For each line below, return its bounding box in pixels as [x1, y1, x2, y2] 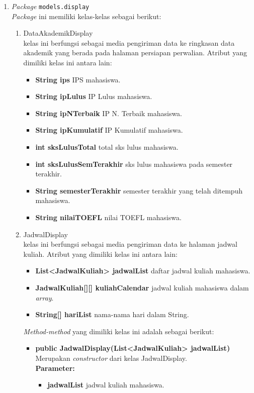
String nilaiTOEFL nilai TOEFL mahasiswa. [35, 212, 182, 222]
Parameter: [35, 362, 75, 373]
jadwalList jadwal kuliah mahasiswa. [47, 379, 164, 390]
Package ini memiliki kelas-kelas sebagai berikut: [11, 11, 161, 21]
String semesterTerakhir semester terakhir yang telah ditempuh [35, 185, 243, 195]
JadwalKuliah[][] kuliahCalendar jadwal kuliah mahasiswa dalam [35, 282, 249, 292]
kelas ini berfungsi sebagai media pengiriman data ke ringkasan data [23, 37, 235, 48]
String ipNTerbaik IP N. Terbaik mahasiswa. [35, 108, 183, 118]
